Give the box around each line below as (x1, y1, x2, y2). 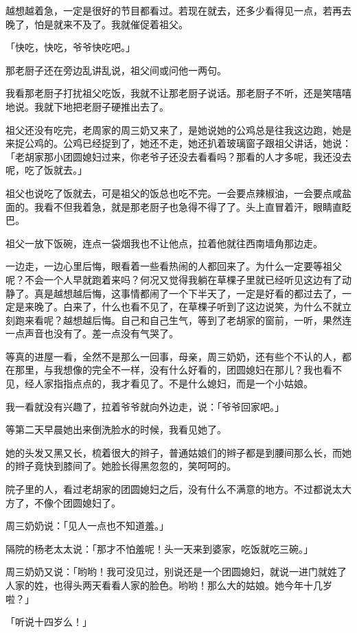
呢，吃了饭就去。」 (5, 163, 87, 177)
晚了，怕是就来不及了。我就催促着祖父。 (5, 16, 188, 31)
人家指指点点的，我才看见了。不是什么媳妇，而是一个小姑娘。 (34, 376, 313, 391)
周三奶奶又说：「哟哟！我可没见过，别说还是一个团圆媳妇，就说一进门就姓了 (5, 564, 347, 579)
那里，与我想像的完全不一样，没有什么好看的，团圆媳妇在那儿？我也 (14, 362, 323, 377)
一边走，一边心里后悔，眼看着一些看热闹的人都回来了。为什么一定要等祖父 (5, 259, 342, 273)
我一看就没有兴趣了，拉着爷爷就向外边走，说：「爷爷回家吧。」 (5, 399, 284, 413)
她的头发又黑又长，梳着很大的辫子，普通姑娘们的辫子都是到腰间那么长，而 (5, 445, 342, 459)
